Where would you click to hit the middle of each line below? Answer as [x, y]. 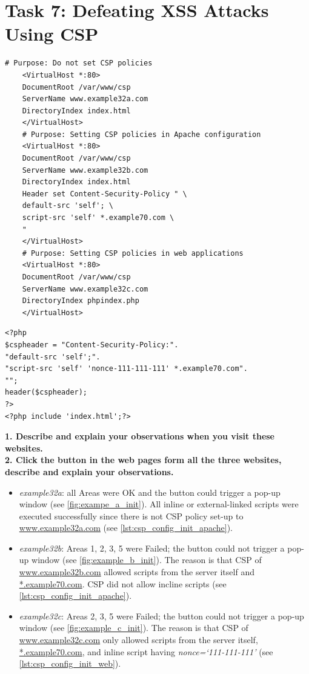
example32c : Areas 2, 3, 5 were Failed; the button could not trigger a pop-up [161, 616]
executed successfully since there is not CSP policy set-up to [131, 516]
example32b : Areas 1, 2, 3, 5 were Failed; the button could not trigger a [152, 548]
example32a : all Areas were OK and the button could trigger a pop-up [150, 492]
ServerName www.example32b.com [85, 170]
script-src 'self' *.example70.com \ [98, 218]
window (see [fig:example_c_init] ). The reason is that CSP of [134, 628]
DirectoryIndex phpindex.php [81, 301]
